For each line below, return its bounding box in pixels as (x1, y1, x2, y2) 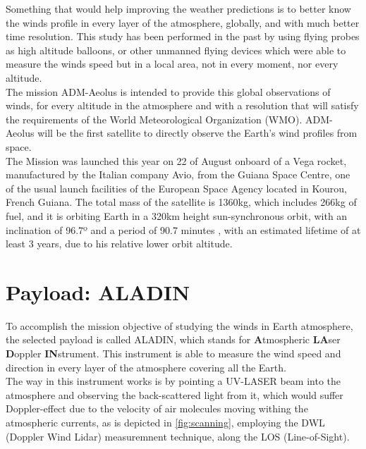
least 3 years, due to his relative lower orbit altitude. (6, 236, 233, 251)
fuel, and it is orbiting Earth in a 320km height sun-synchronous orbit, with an (6, 208, 348, 223)
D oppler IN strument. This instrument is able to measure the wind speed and (6, 346, 341, 360)
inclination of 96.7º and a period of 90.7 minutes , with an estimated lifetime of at (6, 222, 361, 237)
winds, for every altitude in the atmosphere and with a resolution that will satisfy (6, 98, 359, 113)
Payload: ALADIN (6, 277, 190, 306)
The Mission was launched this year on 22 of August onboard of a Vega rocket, (6, 153, 347, 168)
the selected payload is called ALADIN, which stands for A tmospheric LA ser (6, 332, 341, 347)
